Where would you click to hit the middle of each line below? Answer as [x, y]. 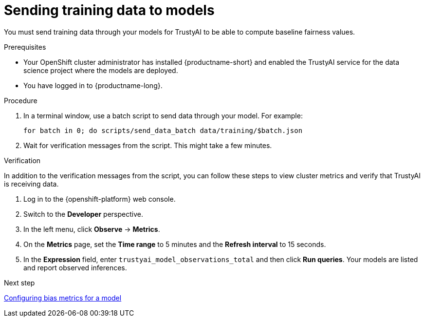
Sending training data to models [109, 10]
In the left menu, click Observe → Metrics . [92, 229]
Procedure [21, 100]
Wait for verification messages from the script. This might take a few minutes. [148, 145]
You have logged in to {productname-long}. [93, 85]
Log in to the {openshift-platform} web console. [100, 199]
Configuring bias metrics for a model [63, 298]
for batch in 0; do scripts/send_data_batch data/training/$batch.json [163, 130]
